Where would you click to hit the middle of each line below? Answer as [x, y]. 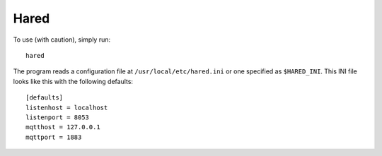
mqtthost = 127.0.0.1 [63, 127]
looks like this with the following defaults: [73, 81]
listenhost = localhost [67, 107]
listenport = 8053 [58, 117]
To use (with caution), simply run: [62, 40]
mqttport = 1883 [54, 137]
